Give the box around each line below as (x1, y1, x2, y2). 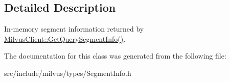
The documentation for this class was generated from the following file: (4, 50, 226, 61)
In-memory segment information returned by (4, 23, 144, 34)
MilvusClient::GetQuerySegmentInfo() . (4, 33, 126, 44)
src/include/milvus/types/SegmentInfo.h (4, 67, 131, 78)
